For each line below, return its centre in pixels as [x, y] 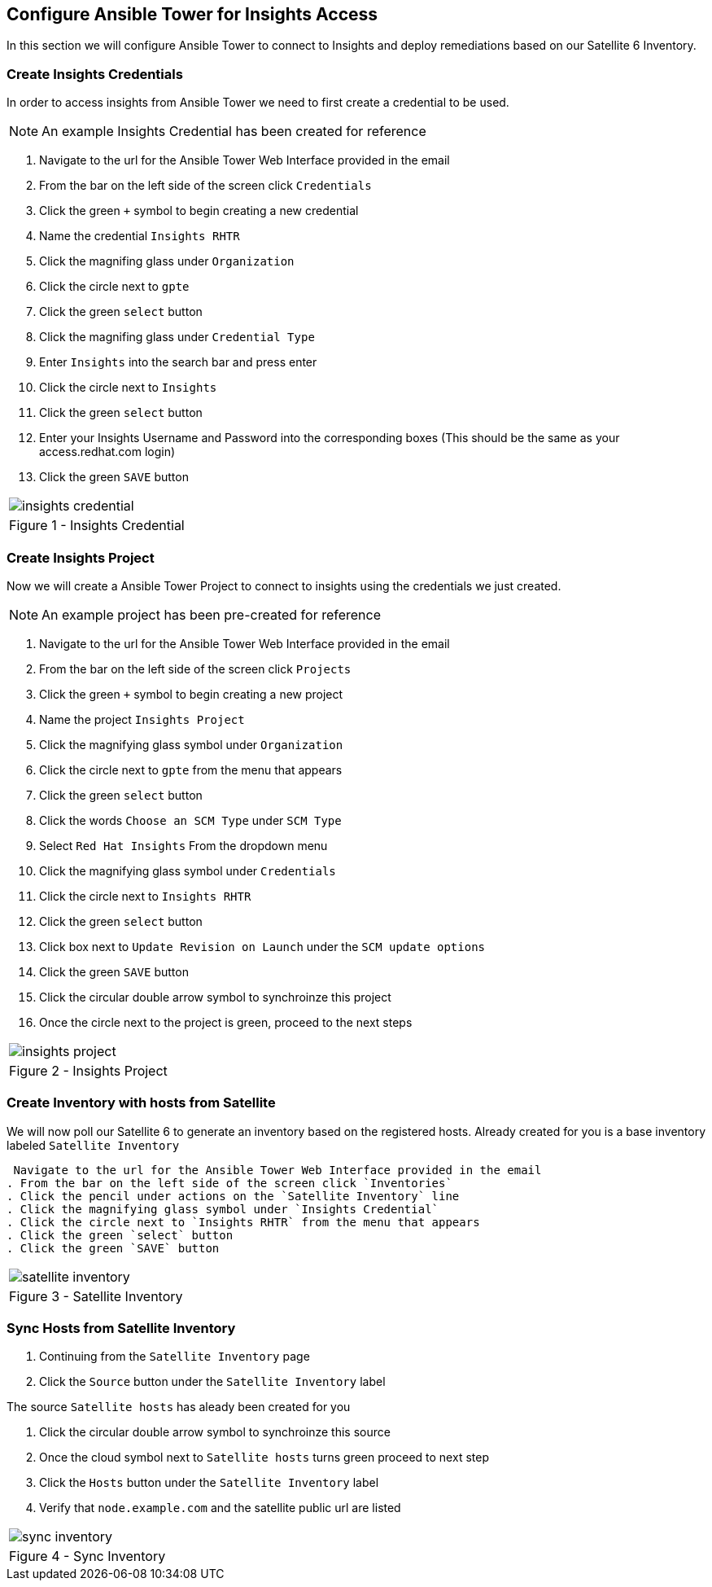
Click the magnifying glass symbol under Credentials [188, 870]
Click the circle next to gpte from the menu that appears [191, 769]
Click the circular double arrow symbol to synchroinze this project [215, 997]
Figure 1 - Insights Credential [97, 526]
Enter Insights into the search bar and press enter [178, 362]
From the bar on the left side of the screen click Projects [195, 669]
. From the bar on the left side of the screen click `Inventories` [229, 1183]
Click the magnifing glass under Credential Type [177, 337]
